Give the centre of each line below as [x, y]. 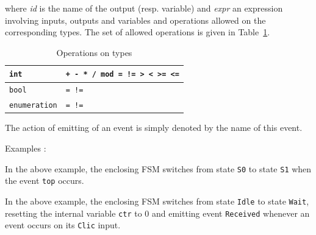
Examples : [26, 148]
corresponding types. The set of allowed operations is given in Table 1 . [138, 32]
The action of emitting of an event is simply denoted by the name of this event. [154, 128]
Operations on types [94, 52]
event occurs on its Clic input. [63, 225]
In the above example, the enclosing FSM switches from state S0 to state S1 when [158, 168]
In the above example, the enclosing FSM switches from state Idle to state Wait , [157, 201]
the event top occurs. [45, 181]
